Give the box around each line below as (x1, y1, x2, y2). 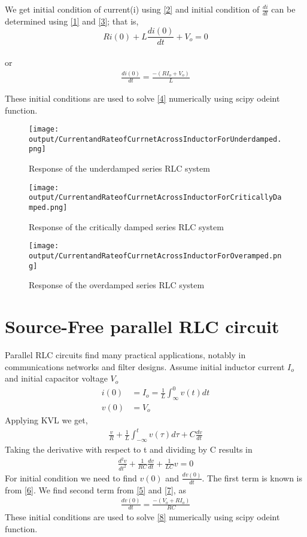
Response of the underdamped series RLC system (29, 162, 210, 175)
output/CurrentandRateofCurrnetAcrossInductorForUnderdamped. (29, 135, 282, 144)
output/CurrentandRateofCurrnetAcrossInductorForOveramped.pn (29, 251, 282, 260)
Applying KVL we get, (5, 414, 88, 426)
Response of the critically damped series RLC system (29, 220, 224, 233)
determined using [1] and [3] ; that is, (5, 14, 139, 27)
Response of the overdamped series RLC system (29, 279, 205, 291)
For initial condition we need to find (5, 471, 137, 484)
